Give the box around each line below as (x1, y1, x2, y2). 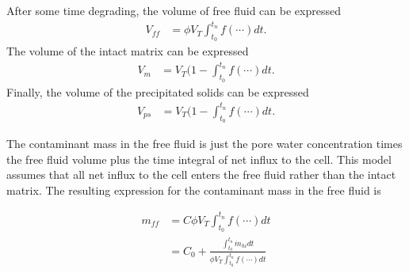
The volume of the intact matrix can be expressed (6, 43, 249, 59)
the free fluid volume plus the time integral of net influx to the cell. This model (6, 150, 392, 167)
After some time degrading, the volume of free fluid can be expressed (6, 2, 341, 18)
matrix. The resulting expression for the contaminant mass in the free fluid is (6, 181, 381, 198)
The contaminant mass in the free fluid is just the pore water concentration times (6, 135, 403, 151)
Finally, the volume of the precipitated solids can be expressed (6, 83, 309, 100)
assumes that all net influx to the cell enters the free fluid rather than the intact (6, 166, 396, 183)
